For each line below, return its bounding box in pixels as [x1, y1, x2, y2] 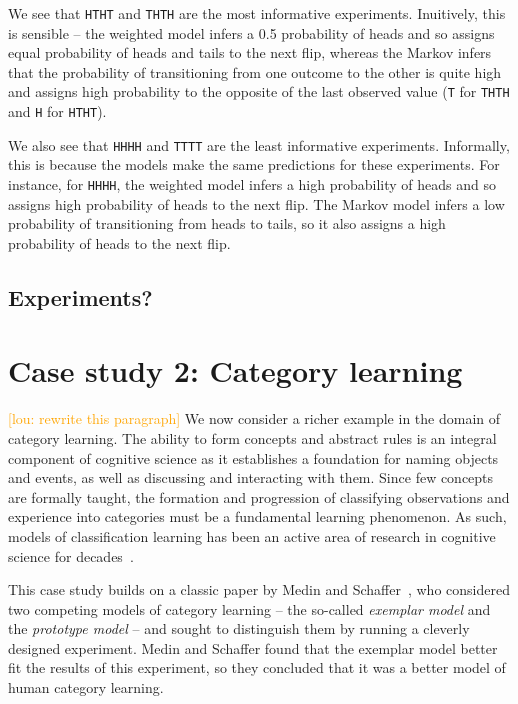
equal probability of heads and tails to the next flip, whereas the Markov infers [8, 42, 492, 63]
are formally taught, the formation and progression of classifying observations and [8, 486, 510, 507]
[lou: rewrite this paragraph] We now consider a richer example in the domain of [8, 408, 501, 429]
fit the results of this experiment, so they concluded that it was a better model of [8, 657, 506, 678]
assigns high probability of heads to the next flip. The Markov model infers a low [8, 193, 505, 214]
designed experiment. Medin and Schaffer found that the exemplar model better [8, 637, 498, 658]
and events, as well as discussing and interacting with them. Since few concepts [8, 467, 494, 488]
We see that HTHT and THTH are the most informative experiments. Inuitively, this [8, 3, 506, 23]
